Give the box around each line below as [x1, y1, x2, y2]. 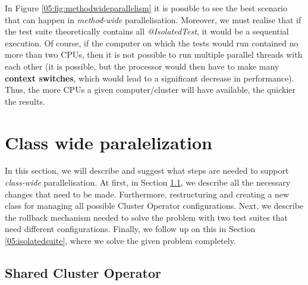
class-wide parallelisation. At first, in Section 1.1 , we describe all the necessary [5, 176, 291, 189]
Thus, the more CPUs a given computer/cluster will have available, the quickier [5, 83, 296, 96]
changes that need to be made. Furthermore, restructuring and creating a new [5, 187, 290, 200]
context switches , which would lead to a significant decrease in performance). [5, 71, 294, 84]
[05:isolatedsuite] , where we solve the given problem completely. [5, 234, 236, 247]
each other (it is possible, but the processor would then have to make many [5, 59, 279, 72]
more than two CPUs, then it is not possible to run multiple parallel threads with [5, 48, 303, 61]
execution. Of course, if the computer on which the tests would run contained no [5, 36, 298, 49]
